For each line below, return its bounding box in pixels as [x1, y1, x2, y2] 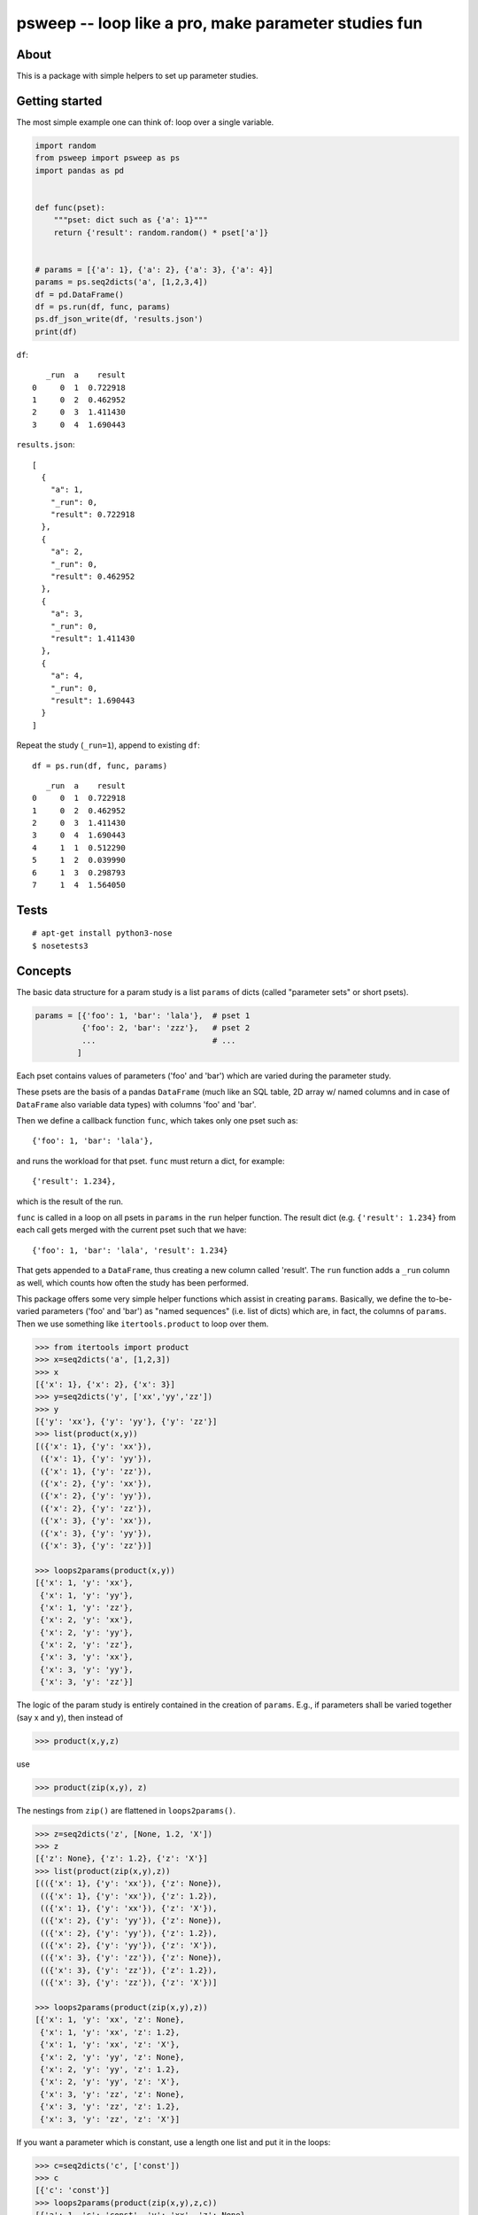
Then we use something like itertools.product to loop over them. [16, 1318, 269, 1329]
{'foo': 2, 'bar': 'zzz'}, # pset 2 [81, 1023, 251, 1033]
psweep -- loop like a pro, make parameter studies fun [16, 13, 423, 33]
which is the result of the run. [16, 1196, 124, 1207]
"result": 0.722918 [50, 509, 135, 520]
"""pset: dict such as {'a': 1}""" [53, 215, 208, 225]
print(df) [35, 326, 78, 337]
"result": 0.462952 [50, 571, 135, 582]
